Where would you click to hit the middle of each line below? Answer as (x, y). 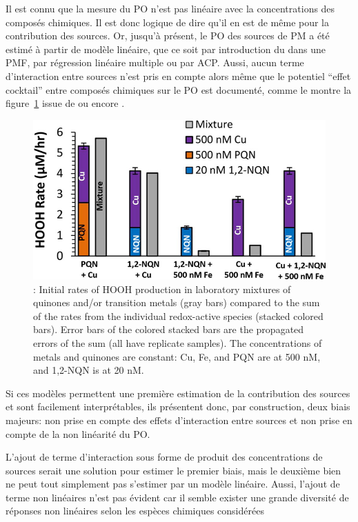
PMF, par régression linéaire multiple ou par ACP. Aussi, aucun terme (155, 62)
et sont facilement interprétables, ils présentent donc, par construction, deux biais (178, 406)
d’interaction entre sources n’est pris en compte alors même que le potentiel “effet (178, 76)
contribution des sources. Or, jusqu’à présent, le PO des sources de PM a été (168, 36)
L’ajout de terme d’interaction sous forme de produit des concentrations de (164, 457)
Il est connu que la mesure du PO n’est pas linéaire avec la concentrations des (170, 8)
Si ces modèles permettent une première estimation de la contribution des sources (178, 393)
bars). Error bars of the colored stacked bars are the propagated (169, 329)
